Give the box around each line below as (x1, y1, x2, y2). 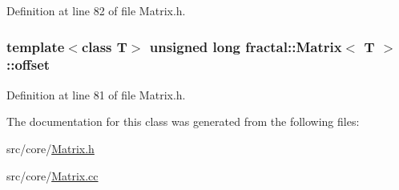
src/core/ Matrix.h (6, 139, 95, 156)
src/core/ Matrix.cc (6, 167, 99, 184)
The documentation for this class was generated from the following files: (6, 113, 360, 130)
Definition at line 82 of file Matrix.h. (6, 2, 186, 18)
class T (81, 36, 127, 56)
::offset (6, 55, 50, 75)
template (6, 36, 65, 56)
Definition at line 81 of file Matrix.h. (6, 86, 186, 103)
